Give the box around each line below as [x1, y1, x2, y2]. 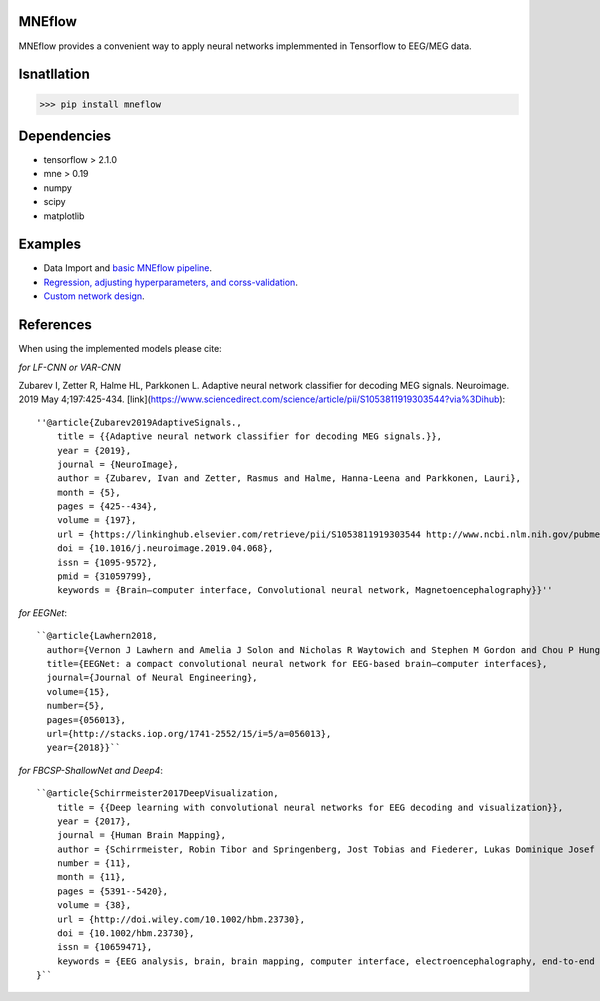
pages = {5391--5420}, [56, 885, 169, 897]
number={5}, [46, 700, 105, 712]
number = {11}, [56, 858, 132, 869]
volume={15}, [46, 686, 111, 697]
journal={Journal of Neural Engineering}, [46, 672, 259, 684]
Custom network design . [43, 290, 145, 302]
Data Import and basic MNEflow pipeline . [43, 262, 213, 274]
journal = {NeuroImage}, [56, 458, 179, 470]
